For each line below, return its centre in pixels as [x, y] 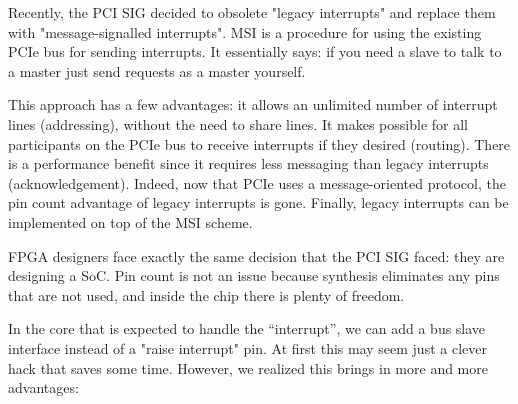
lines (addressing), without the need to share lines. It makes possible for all [238, 123]
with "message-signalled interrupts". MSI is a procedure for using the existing [245, 31]
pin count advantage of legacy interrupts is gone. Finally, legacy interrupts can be [258, 202]
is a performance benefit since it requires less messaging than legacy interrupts [248, 163]
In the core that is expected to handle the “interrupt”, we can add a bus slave [247, 328]
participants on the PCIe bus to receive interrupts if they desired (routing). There [259, 143]
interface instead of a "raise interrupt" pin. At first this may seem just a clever [247, 347]
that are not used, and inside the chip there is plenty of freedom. [206, 294]
